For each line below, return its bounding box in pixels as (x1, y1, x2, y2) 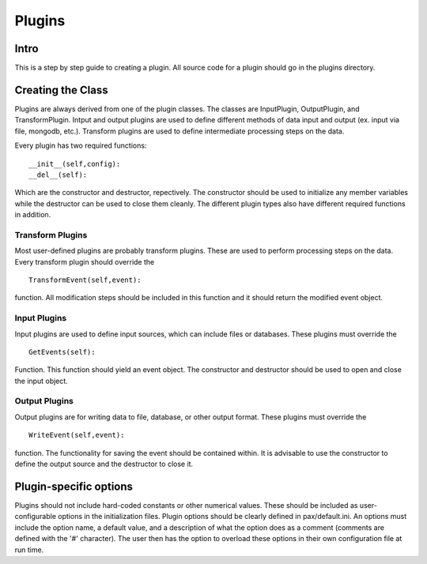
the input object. (14, 376, 69, 385)
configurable (14, 512, 57, 521)
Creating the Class (14, 83, 108, 96)
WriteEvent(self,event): (28, 431, 125, 440)
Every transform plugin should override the (14, 257, 155, 266)
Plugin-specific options (14, 479, 134, 493)
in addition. (14, 210, 51, 220)
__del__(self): (28, 170, 88, 179)
